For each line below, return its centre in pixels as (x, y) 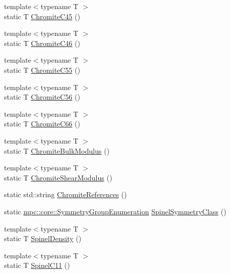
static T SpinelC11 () (37, 265)
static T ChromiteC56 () (42, 97)
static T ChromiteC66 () (42, 124)
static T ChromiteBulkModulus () (57, 150)
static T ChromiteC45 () (42, 16)
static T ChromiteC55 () (42, 70)
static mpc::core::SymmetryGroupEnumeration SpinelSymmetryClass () (115, 211)
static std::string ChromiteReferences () (66, 194)
